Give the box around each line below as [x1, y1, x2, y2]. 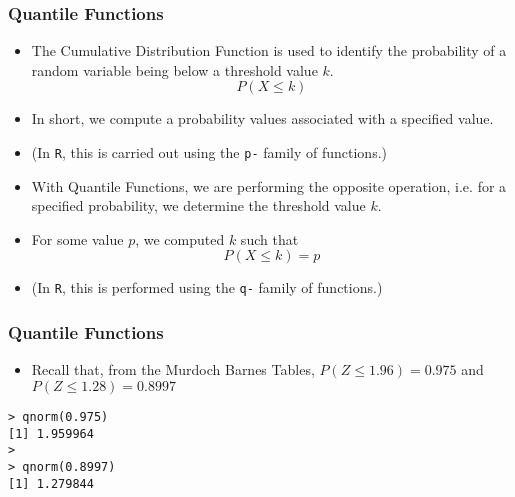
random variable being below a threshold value [31, 59, 318, 80]
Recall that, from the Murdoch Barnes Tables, [31, 359, 315, 380]
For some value [31, 228, 124, 249]
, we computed [135, 228, 225, 249]
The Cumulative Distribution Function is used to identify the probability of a [31, 40, 507, 61]
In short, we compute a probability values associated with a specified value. [31, 108, 494, 129]
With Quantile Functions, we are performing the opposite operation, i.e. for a [31, 175, 507, 196]
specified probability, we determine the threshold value [31, 195, 366, 216]
